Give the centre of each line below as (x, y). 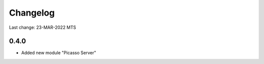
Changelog (32, 13)
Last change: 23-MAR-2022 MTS (43, 27)
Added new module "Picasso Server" (59, 53)
